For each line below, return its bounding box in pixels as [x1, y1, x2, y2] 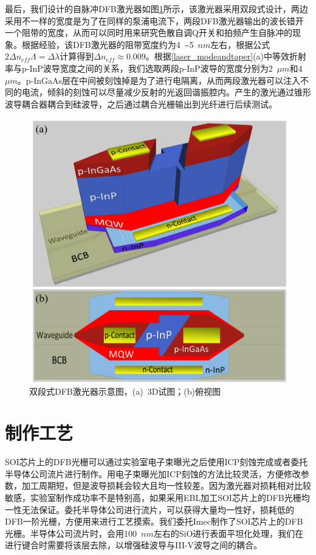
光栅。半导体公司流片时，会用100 [5, 526, 137, 539]
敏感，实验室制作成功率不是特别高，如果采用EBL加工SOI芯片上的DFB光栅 [5, 491, 301, 504]
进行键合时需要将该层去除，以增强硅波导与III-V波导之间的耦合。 [5, 539, 263, 551]
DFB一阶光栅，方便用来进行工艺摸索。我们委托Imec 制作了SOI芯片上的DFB [5, 515, 303, 528]
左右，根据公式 [210, 38, 270, 50]
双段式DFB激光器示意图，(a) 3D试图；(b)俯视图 [29, 384, 221, 397]
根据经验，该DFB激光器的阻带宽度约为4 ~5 [21, 38, 194, 50]
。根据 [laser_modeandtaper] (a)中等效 [145, 50, 290, 63]
